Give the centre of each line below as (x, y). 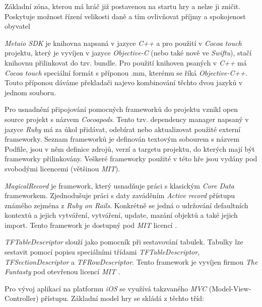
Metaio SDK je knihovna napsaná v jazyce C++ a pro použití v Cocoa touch (123, 43)
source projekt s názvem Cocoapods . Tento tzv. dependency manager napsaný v (127, 119)
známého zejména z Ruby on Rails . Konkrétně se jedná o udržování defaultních (126, 205)
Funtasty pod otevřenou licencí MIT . (62, 271)
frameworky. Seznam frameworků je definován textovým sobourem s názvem (122, 139)
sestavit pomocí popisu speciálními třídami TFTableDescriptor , (102, 252)
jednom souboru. (30, 92)
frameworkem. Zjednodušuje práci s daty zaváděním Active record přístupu (120, 195)
